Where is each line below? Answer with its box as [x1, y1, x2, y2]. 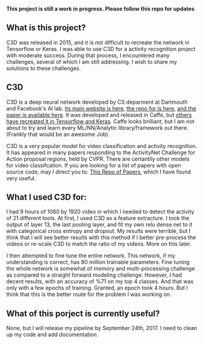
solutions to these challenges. [6, 64, 81, 72]
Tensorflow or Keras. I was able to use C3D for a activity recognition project [6, 45, 196, 52]
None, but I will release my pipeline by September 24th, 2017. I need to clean [6, 325, 198, 332]
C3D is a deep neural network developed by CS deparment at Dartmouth [6, 98, 188, 106]
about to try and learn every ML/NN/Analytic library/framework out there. [6, 124, 189, 131]
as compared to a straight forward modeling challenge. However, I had [6, 271, 182, 278]
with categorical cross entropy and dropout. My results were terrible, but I [6, 228, 191, 235]
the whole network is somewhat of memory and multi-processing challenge [6, 265, 195, 272]
